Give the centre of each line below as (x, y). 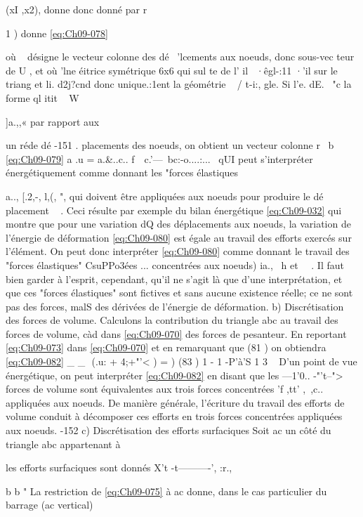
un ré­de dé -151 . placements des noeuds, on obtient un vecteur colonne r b (170, 145)
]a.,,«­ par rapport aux (53, 121)
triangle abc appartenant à (63, 444)
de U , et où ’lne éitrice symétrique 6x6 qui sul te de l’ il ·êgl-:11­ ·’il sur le (172, 70)
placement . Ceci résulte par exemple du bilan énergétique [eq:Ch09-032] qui (174, 210)
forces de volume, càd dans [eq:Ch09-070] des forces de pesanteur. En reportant (176, 333)
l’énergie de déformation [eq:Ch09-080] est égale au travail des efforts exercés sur (179, 237)
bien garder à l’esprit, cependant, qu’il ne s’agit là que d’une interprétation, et (174, 279)
